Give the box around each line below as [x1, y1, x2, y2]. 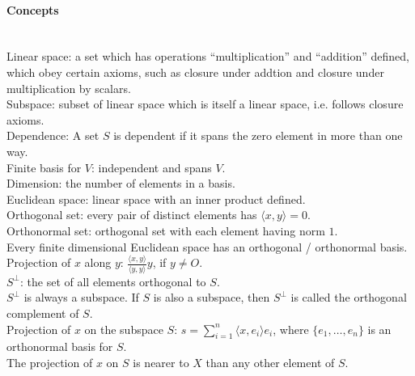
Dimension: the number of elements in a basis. [6, 175, 235, 192]
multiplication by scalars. [6, 79, 131, 96]
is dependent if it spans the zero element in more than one [113, 127, 403, 144]
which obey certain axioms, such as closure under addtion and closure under [6, 63, 384, 80]
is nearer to [133, 353, 189, 370]
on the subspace [84, 320, 163, 337]
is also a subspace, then [153, 289, 270, 306]
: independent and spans [91, 158, 212, 175]
